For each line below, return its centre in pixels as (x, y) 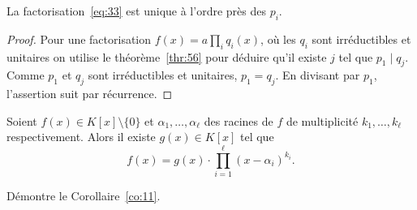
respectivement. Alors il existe (81, 137)
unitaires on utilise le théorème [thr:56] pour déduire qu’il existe (167, 56)
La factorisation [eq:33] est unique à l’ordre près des (136, 11)
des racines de (239, 120)
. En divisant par (318, 75)
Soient (22, 120)
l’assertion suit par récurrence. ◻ (90, 94)
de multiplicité (322, 120)
